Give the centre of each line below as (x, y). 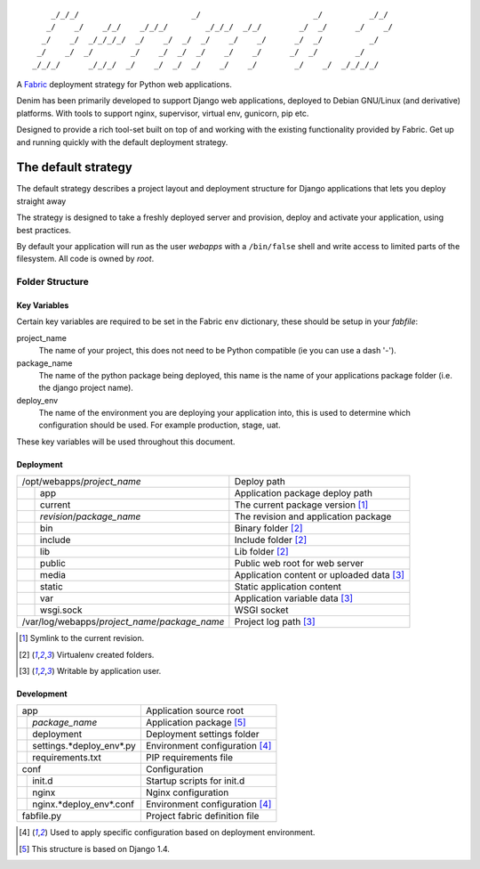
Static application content (288, 587)
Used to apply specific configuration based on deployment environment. (183, 832)
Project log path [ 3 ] (275, 621)
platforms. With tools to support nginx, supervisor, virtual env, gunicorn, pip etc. (163, 113)
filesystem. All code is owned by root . (85, 259)
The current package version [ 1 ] (301, 505)
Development (42, 694)
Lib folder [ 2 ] (261, 552)
